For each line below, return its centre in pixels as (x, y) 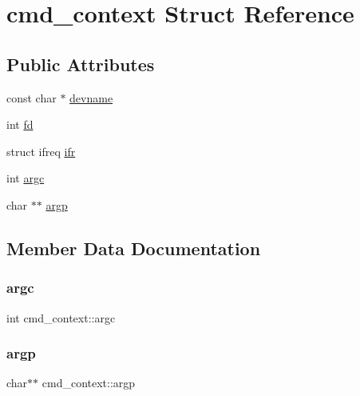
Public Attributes (81, 64)
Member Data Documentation (134, 248)
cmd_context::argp (89, 383)
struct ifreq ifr (41, 151)
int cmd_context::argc (61, 317)
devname (91, 97)
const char (32, 97)
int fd (20, 124)
